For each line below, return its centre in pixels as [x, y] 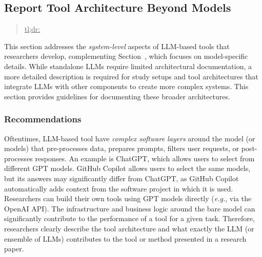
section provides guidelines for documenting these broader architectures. [117, 96]
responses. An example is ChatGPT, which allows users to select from [145, 158]
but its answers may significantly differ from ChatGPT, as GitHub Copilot [122, 178]
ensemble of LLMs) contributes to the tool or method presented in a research [125, 238]
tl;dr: [32, 29]
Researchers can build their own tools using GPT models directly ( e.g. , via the [128, 198]
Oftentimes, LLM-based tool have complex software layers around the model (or [130, 138]
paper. [14, 249]
